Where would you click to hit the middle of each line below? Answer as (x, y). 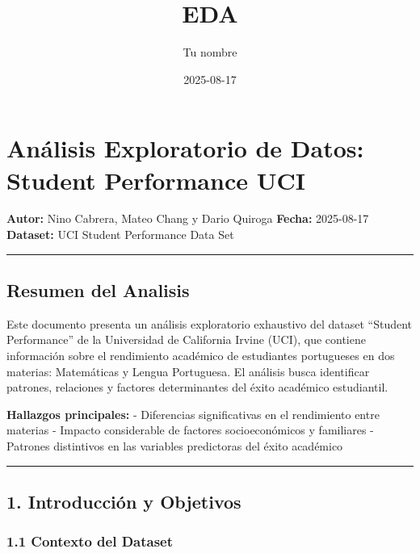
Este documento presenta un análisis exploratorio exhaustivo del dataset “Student (210, 323)
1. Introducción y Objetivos (124, 501)
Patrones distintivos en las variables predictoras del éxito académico (175, 445)
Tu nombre (210, 52)
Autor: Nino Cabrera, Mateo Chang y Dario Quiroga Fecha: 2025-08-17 (188, 218)
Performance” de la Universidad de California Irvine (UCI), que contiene (186, 339)
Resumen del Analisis (98, 290)
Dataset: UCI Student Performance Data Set (120, 235)
